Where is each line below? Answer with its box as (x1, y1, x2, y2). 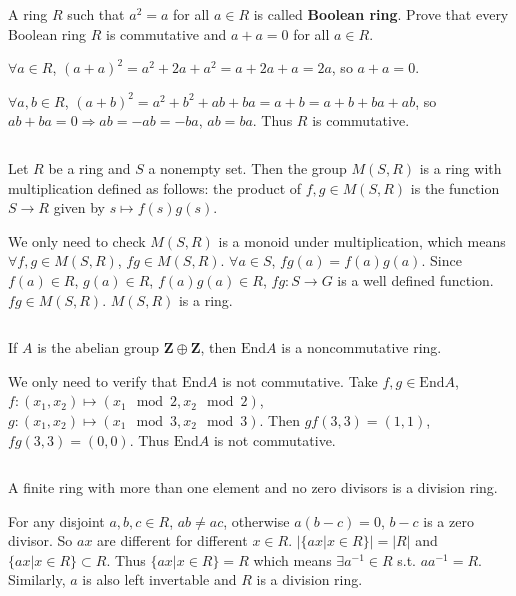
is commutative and (105, 23, 227, 44)
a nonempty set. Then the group (148, 157, 347, 178)
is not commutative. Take (222, 370, 378, 391)
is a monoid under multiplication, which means (218, 230, 506, 251)
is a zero (423, 510, 474, 531)
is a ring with (419, 157, 502, 178)
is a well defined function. (337, 269, 494, 290)
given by (53, 197, 105, 218)
